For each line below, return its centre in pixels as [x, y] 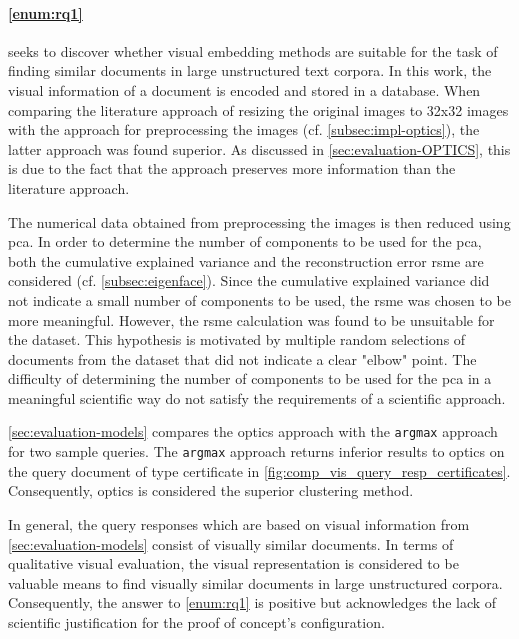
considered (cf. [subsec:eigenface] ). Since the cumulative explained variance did [249, 280]
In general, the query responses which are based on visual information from [239, 523]
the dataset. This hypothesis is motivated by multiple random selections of [237, 339]
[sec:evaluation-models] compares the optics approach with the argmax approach [253, 431]
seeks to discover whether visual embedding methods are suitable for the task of [253, 50]
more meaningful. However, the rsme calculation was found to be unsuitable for [251, 319]
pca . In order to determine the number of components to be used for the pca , [245, 241]
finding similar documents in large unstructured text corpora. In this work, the [250, 70]
